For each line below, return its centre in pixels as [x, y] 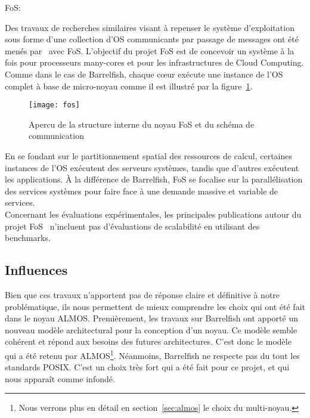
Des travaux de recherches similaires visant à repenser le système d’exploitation [150, 27]
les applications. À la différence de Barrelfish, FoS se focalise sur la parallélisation [154, 179]
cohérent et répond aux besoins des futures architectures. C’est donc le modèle [148, 341]
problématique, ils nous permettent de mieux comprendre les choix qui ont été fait [155, 306]
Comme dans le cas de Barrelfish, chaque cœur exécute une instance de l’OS [144, 74]
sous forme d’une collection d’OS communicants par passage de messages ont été [152, 39]
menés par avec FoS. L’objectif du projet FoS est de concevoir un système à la [150, 50]
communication [56, 136]
